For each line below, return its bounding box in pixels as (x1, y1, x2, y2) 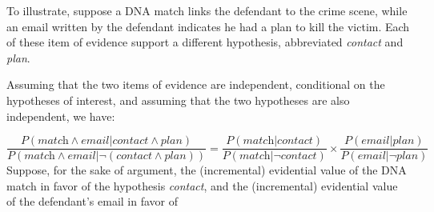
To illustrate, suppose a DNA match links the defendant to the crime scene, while (6, 2, 408, 18)
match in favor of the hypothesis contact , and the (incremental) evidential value (6, 177, 398, 194)
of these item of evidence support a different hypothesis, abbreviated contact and (6, 34, 404, 50)
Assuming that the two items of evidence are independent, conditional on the (6, 76, 385, 93)
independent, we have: (6, 107, 115, 124)
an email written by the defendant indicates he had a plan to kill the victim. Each (6, 18, 410, 34)
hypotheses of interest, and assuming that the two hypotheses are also (6, 91, 350, 108)
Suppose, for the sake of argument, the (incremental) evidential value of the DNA (6, 162, 407, 178)
